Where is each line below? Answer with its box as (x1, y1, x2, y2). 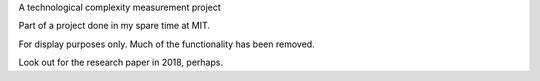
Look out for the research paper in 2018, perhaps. (18, 56, 224, 69)
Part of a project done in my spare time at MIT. (18, 20, 210, 32)
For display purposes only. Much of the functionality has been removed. (18, 38, 315, 50)
